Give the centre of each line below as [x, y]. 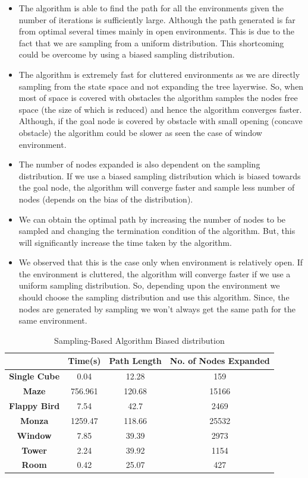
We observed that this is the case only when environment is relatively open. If [161, 262]
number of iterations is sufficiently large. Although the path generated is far [157, 19]
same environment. [53, 320]
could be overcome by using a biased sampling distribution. [127, 54]
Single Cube [34, 376]
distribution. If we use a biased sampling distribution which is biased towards [160, 175]
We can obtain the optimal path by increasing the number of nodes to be [152, 219]
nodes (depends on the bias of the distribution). [106, 199]
